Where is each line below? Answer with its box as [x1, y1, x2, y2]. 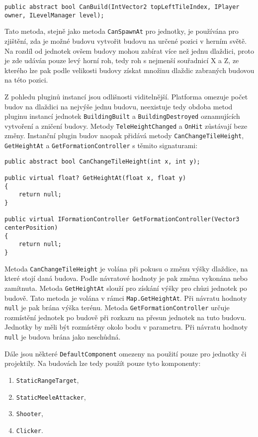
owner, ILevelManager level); [4, 11, 104, 19]
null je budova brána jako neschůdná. [4, 332, 121, 342]
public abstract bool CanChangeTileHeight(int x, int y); [4, 158, 200, 165]
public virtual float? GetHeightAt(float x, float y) [4, 175, 186, 182]
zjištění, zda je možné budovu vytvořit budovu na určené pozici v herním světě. [4, 35, 247, 46]
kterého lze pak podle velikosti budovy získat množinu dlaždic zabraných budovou [4, 65, 255, 75]
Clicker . [16, 425, 43, 435]
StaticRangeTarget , [16, 374, 79, 385]
